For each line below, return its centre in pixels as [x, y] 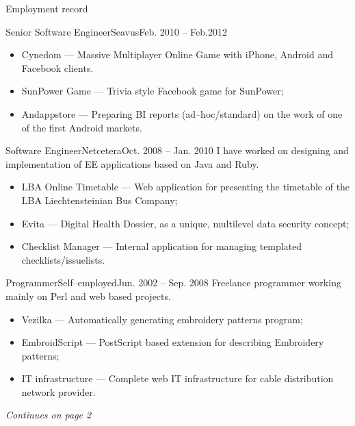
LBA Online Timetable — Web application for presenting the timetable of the [186, 187]
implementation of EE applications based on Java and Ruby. [132, 163]
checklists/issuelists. [63, 259]
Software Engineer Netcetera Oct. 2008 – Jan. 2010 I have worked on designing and [177, 150]
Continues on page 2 [49, 415]
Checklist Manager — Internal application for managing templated [162, 246]
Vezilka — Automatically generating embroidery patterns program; [162, 319]
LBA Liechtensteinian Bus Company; [100, 200]
